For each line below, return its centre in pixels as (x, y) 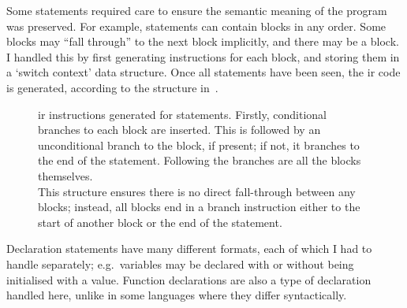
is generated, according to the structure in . (112, 87)
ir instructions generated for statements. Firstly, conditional (182, 114)
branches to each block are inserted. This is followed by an (179, 130)
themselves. (65, 175)
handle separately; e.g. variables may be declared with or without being (180, 263)
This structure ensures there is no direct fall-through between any (197, 191)
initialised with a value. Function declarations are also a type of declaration (189, 279)
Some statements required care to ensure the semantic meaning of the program (197, 10)
